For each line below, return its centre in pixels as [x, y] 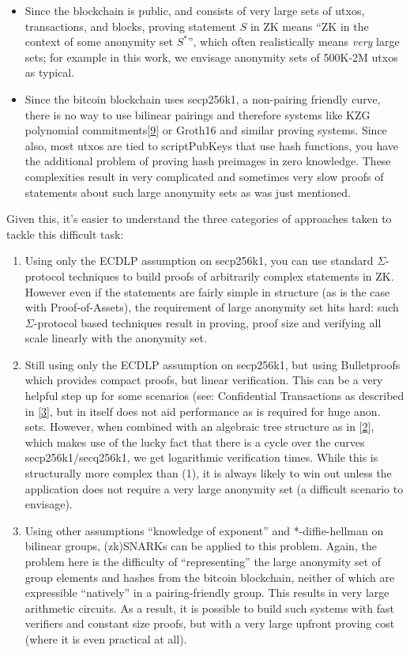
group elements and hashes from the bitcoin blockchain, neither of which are [210, 577]
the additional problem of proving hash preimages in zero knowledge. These [208, 161]
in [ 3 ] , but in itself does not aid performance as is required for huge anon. [203, 411]
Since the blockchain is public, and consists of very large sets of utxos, [195, 10]
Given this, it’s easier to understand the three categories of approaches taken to [199, 219]
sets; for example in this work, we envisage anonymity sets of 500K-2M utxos [211, 57]
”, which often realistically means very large [293, 42]
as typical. [50, 72]
